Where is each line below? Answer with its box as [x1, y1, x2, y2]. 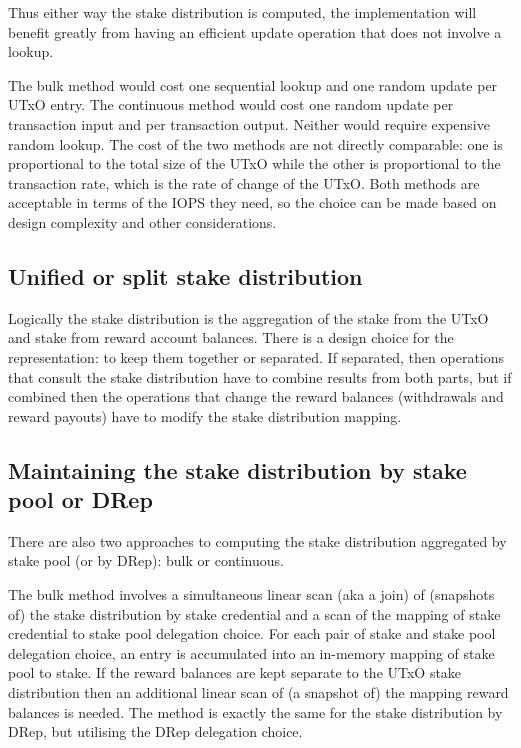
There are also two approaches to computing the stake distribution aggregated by [8, 530, 507, 551]
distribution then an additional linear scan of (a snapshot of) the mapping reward [8, 682, 509, 703]
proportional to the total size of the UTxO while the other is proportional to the [8, 153, 501, 174]
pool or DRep [8, 484, 153, 515]
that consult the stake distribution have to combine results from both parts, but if [8, 366, 512, 387]
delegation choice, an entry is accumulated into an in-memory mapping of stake [8, 642, 495, 663]
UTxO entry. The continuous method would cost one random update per [8, 94, 454, 115]
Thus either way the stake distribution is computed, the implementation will [8, 2, 477, 22]
